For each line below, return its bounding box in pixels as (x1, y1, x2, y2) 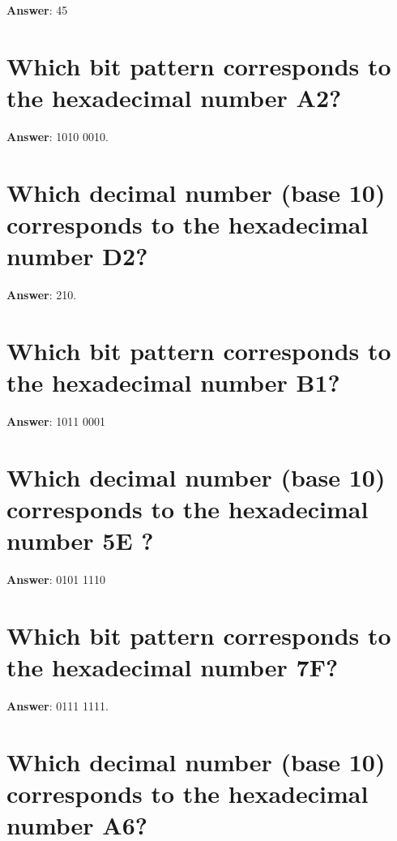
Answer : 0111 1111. (6, 697, 109, 714)
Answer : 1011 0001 (6, 412, 105, 429)
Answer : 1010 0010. (6, 127, 109, 144)
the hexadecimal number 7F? (6, 650, 339, 683)
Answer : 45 (6, 2, 68, 18)
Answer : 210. (6, 286, 77, 303)
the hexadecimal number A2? (6, 80, 342, 114)
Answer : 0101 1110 (6, 571, 105, 587)
